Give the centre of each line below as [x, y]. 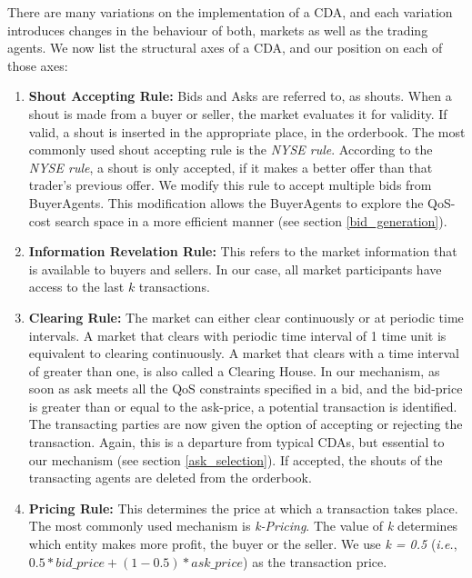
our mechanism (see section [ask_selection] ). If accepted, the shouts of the [236, 459]
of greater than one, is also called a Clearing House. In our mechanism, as [234, 370]
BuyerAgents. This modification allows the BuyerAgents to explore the [226, 202]
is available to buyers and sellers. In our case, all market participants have [235, 269]
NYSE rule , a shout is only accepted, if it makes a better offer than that [231, 167]
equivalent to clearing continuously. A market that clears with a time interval [244, 353]
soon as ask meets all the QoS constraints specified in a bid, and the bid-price [246, 389]
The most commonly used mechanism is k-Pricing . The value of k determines [243, 526]
